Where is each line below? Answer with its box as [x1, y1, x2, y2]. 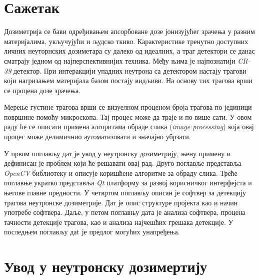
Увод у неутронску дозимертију [4, 256, 207, 276]
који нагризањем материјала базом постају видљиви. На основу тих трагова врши [4, 75, 253, 86]
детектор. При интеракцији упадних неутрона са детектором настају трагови [13, 65, 246, 76]
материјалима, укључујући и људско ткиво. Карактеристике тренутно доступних [4, 36, 248, 46]
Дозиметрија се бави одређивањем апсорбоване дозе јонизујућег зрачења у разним [4, 26, 255, 37]
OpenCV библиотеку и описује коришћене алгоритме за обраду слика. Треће [4, 167, 237, 178]
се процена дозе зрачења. [4, 85, 81, 95]
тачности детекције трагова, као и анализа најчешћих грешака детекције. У [4, 216, 233, 227]
